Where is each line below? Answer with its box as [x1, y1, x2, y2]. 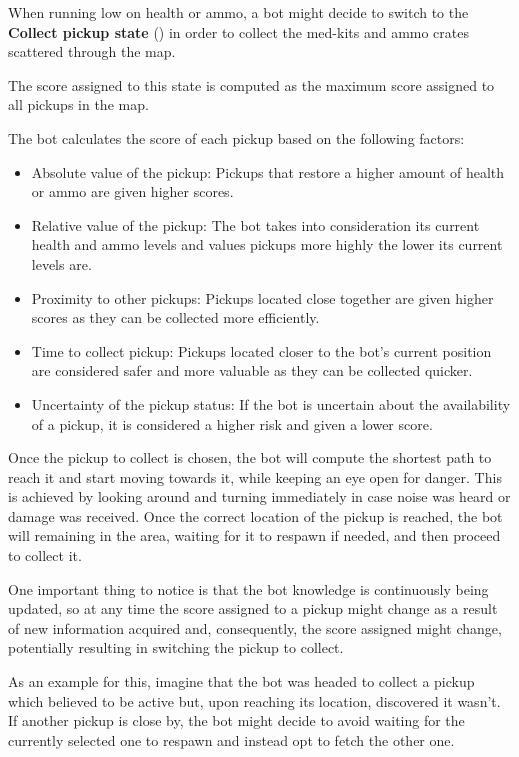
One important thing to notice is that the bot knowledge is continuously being [8, 578, 489, 599]
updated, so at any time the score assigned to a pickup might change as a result [8, 598, 498, 619]
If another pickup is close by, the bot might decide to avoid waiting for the [8, 710, 465, 731]
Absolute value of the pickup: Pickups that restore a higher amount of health [31, 161, 505, 182]
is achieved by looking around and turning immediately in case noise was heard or [8, 486, 511, 507]
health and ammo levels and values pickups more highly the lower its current [31, 234, 503, 255]
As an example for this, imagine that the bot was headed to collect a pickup [8, 671, 475, 692]
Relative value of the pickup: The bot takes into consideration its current [31, 214, 480, 235]
